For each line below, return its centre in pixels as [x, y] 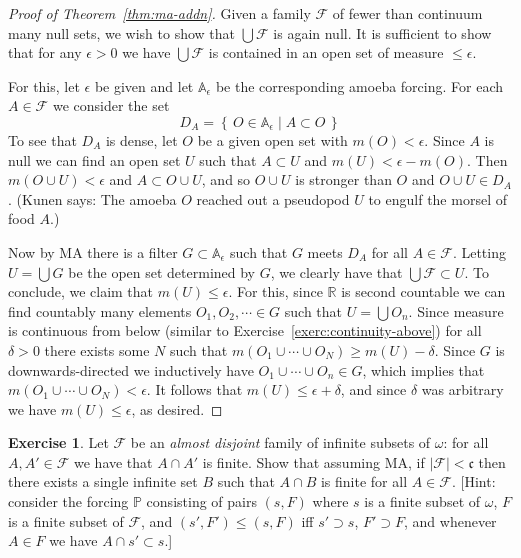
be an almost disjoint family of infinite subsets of [280, 442]
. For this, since [275, 291]
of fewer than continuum [407, 13]
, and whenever [450, 520]
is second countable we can [423, 291]
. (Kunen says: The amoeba [92, 198]
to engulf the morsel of [437, 198]
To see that [42, 139]
